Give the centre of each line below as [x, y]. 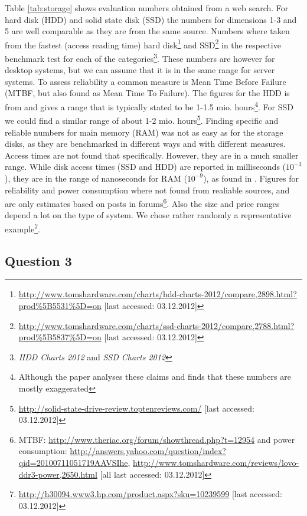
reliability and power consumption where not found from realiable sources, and [147, 190]
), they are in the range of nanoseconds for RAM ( [96, 178]
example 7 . [22, 228]
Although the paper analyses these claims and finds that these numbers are [155, 377]
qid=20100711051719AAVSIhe [73, 462]
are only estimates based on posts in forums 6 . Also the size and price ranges [142, 203]
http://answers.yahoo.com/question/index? [148, 451]
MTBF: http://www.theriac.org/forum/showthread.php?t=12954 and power [157, 439]
